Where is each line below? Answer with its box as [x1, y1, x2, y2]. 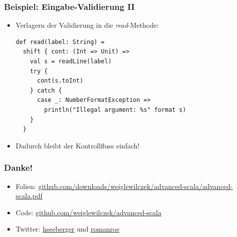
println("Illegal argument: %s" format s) [44, 106, 186, 113]
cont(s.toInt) [37, 77, 83, 85]
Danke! [4, 161, 33, 174]
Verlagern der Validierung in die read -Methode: [15, 20, 159, 30]
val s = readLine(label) [30, 58, 112, 65]
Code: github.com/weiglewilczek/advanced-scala [15, 207, 162, 217]
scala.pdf [15, 190, 43, 201]
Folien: [15, 181, 36, 191]
